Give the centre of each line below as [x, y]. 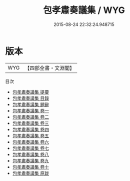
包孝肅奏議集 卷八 [30, 154]
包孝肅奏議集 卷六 [30, 142]
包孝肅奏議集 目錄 [30, 98]
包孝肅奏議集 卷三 [30, 123]
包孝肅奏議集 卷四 [30, 129]
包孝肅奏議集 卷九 [30, 160]
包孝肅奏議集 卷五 [30, 135]
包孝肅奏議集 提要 [30, 92]
